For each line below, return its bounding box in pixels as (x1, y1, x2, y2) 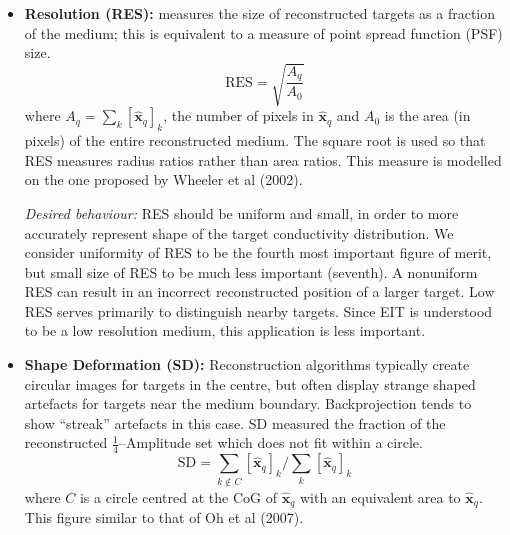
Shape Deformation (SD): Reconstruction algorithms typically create (24, 354, 470, 375)
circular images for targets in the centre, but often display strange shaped (24, 373, 476, 394)
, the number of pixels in (163, 105, 314, 126)
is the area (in (384, 105, 471, 126)
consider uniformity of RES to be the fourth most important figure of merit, (24, 242, 492, 263)
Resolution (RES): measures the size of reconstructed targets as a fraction (24, 3, 496, 23)
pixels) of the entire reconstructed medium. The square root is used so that (24, 130, 486, 151)
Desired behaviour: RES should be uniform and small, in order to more (24, 202, 459, 223)
